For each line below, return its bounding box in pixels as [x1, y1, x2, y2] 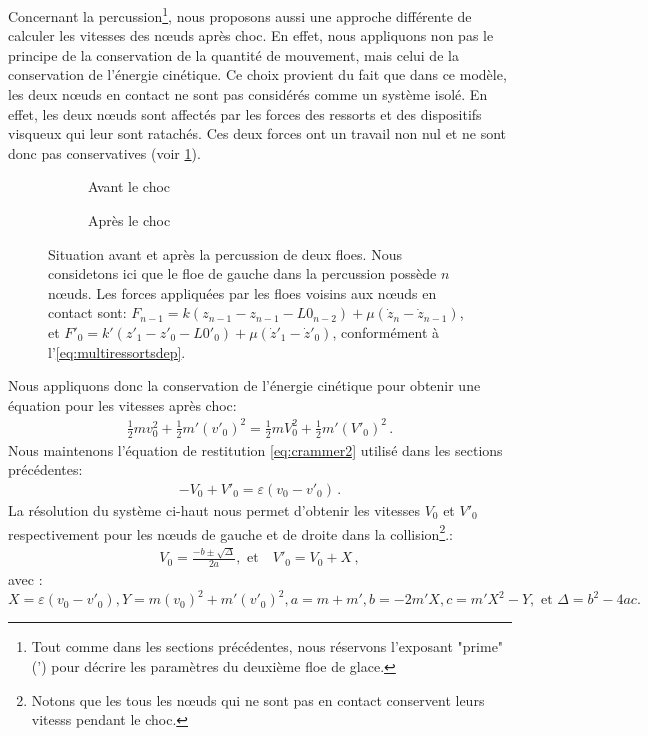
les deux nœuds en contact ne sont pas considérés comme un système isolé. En [8, 84, 488, 105]
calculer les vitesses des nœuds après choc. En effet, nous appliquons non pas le [8, 25, 494, 46]
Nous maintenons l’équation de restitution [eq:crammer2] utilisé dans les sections [8, 439, 503, 460]
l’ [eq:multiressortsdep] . [48, 341, 186, 362]
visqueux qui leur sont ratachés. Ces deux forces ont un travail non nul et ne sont [8, 123, 506, 144]
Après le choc [88, 210, 171, 230]
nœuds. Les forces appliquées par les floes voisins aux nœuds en [48, 282, 437, 303]
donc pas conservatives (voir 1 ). [8, 142, 201, 163]
